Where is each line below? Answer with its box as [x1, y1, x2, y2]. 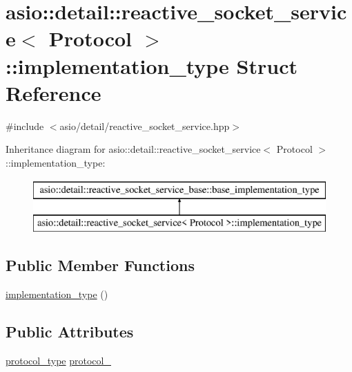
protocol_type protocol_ [6, 353, 111, 367]
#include [6, 118, 44, 133]
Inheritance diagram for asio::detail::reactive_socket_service [6, 142, 261, 156]
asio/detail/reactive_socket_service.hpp [59, 118, 230, 133]
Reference [6, 78, 101, 106]
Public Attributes [6, 320, 134, 342]
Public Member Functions [6, 254, 195, 276]
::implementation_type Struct [6, 51, 297, 80]
